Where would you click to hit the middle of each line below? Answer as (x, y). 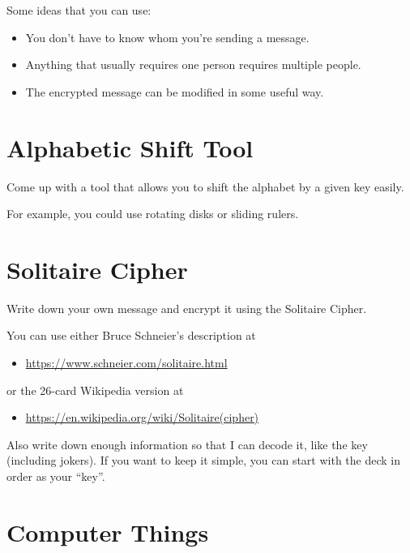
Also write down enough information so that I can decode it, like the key (187, 444)
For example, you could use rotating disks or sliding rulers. (153, 214)
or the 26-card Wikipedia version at (95, 390)
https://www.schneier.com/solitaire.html (126, 362)
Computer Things (108, 532)
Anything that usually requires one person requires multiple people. (193, 64)
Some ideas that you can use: (79, 10)
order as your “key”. (56, 476)
